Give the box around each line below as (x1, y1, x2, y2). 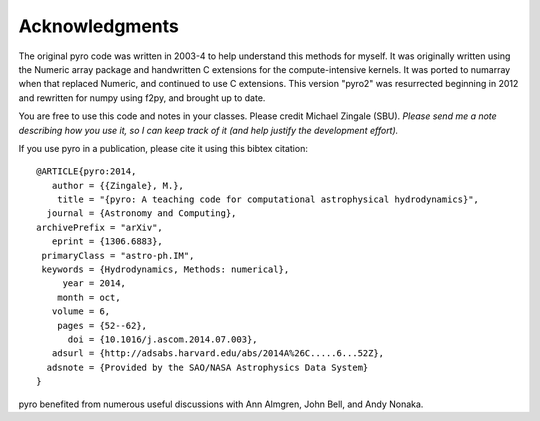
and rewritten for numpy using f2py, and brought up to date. (18, 91, 266, 104)
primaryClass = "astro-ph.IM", (41, 250, 195, 261)
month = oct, (56, 291, 121, 303)
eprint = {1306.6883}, (51, 236, 164, 247)
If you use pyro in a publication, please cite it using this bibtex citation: (18, 142, 309, 154)
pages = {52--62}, (56, 320, 148, 331)
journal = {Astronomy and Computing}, (46, 208, 237, 219)
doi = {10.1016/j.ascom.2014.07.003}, (67, 333, 259, 345)
